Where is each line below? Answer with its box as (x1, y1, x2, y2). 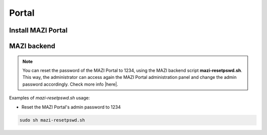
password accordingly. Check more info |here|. (22, 81, 119, 87)
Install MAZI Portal (9, 26, 68, 34)
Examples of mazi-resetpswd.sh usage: (9, 95, 90, 101)
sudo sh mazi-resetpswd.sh (19, 117, 85, 123)
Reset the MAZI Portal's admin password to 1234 (21, 104, 121, 110)
